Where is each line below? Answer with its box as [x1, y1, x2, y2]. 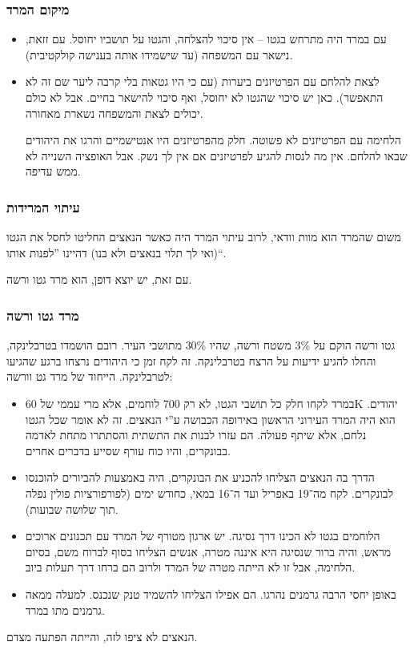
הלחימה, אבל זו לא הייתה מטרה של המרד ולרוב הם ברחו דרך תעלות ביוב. [25, 559, 356, 575]
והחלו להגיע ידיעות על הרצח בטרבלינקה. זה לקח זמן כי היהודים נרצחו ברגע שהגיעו [6, 352, 376, 369]
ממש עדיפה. [25, 163, 81, 180]
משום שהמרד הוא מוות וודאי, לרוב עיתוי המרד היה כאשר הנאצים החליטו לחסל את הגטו [6, 228, 401, 245]
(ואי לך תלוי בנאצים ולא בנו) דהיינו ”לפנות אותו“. [6, 244, 227, 260]
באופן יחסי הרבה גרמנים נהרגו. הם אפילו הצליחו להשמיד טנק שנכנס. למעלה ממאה [25, 585, 396, 602]
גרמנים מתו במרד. [25, 601, 105, 618]
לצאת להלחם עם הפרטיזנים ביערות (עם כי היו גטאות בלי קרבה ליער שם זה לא [25, 73, 380, 90]
